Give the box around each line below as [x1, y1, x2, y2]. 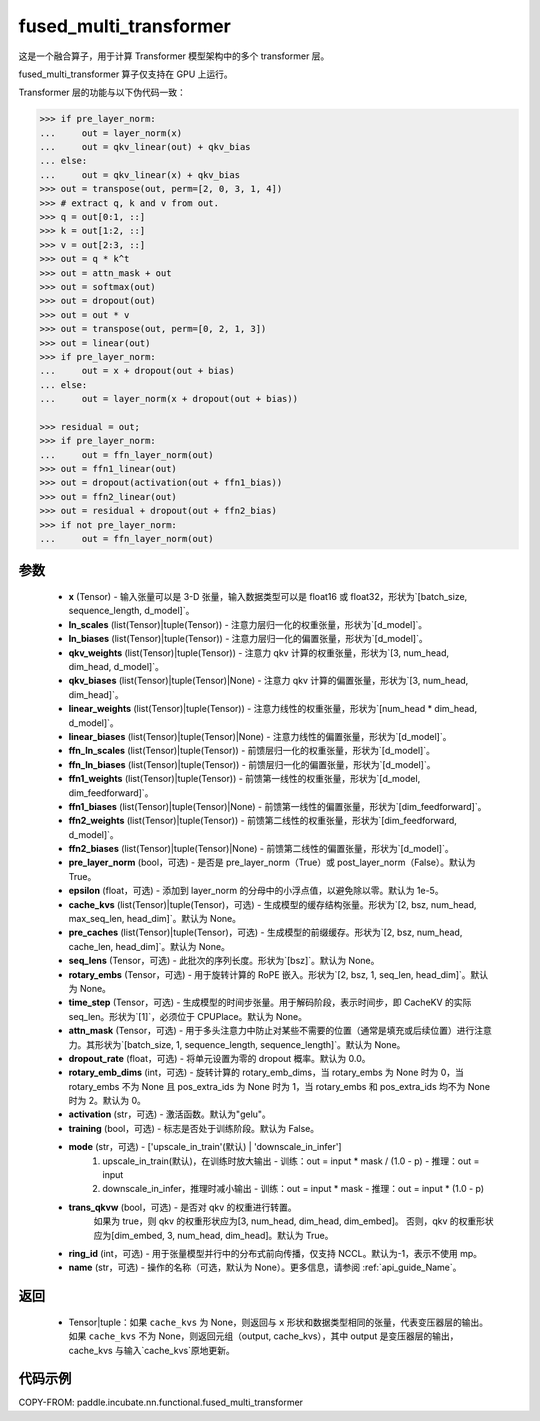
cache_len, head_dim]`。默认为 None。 [68, 940, 230, 952]
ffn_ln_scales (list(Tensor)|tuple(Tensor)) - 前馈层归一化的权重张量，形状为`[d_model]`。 [68, 745, 435, 757]
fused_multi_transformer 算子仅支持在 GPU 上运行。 [18, 68, 234, 80]
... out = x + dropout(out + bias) [39, 365, 235, 377]
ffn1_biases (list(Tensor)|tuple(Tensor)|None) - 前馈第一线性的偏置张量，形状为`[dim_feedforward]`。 [68, 800, 487, 812]
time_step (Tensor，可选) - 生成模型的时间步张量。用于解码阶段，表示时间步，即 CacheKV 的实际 [68, 996, 472, 1009]
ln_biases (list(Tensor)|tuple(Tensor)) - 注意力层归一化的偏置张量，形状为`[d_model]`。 [68, 633, 429, 645]
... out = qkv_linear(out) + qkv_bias [39, 141, 251, 153]
